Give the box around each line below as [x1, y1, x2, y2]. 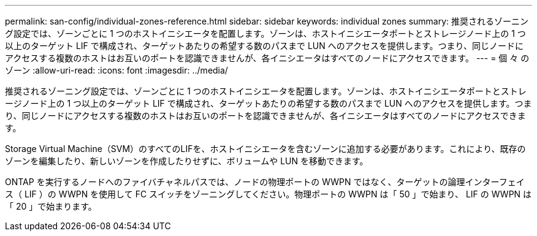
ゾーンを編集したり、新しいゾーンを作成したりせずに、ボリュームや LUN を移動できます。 [5, 156, 368, 166]
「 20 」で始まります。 [5, 201, 97, 211]
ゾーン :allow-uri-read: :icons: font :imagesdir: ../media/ [5, 65, 228, 75]
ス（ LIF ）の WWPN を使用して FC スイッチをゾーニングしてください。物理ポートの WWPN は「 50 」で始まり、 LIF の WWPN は [5, 189, 532, 199]
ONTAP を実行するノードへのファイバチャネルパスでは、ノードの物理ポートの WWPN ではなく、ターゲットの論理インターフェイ [5, 177, 525, 187]
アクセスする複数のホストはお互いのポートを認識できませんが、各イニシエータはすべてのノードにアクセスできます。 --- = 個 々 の [5, 53, 530, 63]
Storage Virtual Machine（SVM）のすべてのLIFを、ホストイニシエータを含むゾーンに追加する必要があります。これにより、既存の [5, 143, 526, 154]
